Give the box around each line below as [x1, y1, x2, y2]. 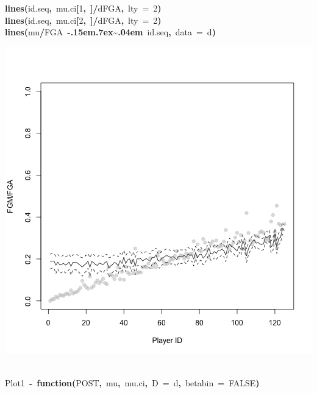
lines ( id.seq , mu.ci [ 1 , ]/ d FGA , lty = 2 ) [5, 2, 162, 14]
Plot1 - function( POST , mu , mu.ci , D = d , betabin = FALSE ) [5, 376, 260, 389]
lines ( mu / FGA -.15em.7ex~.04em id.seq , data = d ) [5, 26, 216, 38]
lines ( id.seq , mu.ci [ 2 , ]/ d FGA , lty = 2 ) [5, 13, 162, 26]
